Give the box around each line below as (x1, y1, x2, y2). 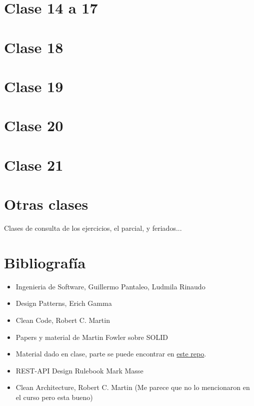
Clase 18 (4, 37, 63, 57)
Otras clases (4, 194, 88, 214)
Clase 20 (4, 115, 63, 136)
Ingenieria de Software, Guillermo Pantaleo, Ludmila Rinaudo (15, 281, 205, 291)
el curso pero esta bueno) (15, 391, 93, 402)
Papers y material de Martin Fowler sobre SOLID (15, 331, 168, 342)
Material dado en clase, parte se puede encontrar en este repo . (15, 348, 206, 359)
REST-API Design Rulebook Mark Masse (15, 365, 143, 375)
